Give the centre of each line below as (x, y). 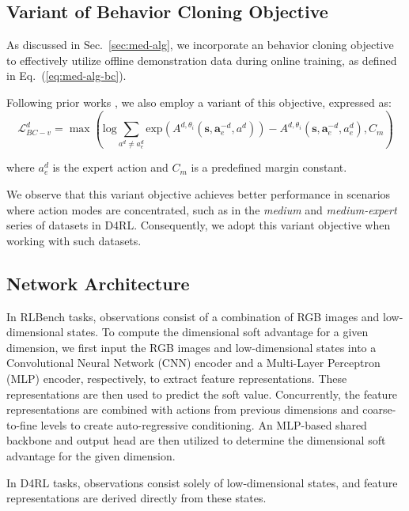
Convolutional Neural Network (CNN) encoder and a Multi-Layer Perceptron (193, 363)
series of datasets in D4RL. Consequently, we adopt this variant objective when (199, 225)
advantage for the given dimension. (91, 455)
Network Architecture (98, 283)
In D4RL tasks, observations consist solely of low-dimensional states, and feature (202, 482)
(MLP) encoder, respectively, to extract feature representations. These (177, 378)
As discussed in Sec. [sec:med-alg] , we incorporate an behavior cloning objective (200, 45)
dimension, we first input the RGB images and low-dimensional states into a (191, 347)
